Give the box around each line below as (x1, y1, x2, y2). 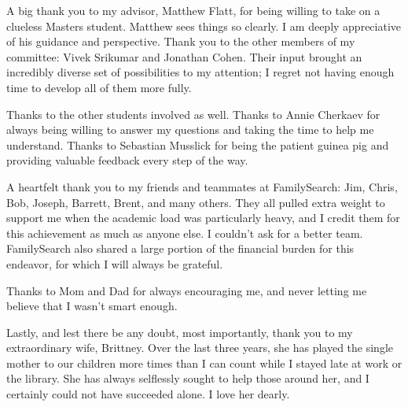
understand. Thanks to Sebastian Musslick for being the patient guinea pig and (6, 136, 389, 153)
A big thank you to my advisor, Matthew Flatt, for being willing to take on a (6, 2, 380, 18)
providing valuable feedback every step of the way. (6, 152, 248, 168)
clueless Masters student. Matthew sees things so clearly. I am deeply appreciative (6, 17, 402, 34)
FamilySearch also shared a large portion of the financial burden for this (6, 240, 355, 257)
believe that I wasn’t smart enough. (6, 298, 178, 314)
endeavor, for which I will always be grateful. (6, 255, 223, 272)
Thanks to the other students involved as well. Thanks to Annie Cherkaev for (6, 105, 380, 122)
